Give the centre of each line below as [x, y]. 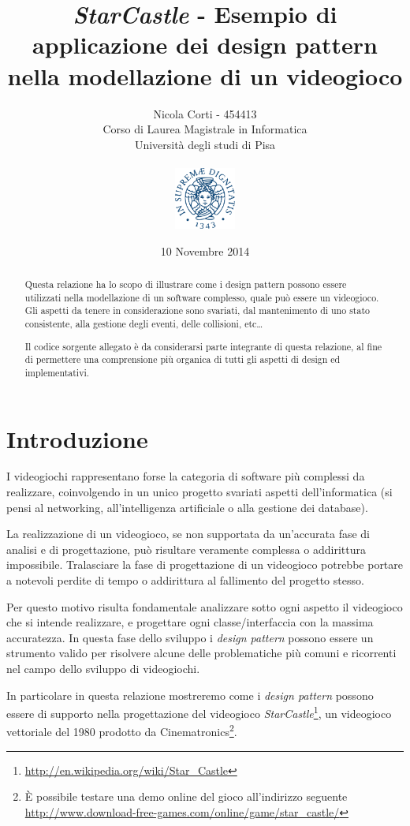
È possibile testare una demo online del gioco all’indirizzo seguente [186, 796]
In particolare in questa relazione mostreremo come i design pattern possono [190, 695]
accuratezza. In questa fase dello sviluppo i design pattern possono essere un [190, 637]
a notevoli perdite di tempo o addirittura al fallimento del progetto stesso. [185, 580]
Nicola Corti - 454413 [205, 113]
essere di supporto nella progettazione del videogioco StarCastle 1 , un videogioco [199, 712]
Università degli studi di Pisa [205, 144]
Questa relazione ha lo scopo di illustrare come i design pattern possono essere [186, 284]
